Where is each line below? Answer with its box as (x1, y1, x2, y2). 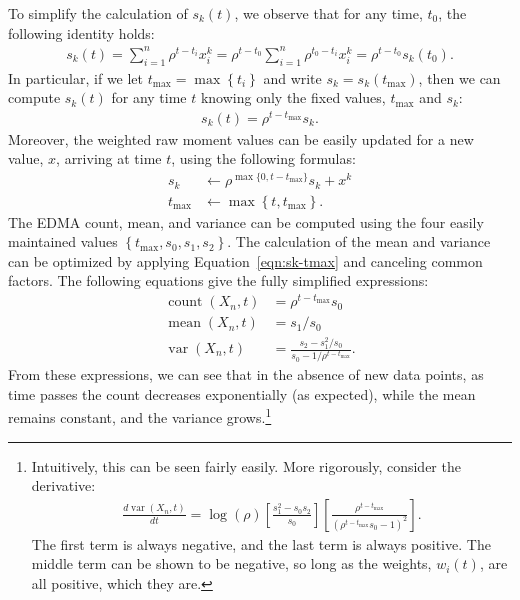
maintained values (8, 231, 118, 252)
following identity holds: (8, 22, 155, 43)
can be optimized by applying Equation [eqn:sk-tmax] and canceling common (8, 250, 483, 271)
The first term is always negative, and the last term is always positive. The (31, 533, 491, 554)
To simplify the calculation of (8, 3, 188, 23)
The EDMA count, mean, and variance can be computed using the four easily (8, 211, 484, 232)
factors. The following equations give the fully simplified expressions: (8, 270, 429, 291)
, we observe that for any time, (234, 3, 423, 23)
